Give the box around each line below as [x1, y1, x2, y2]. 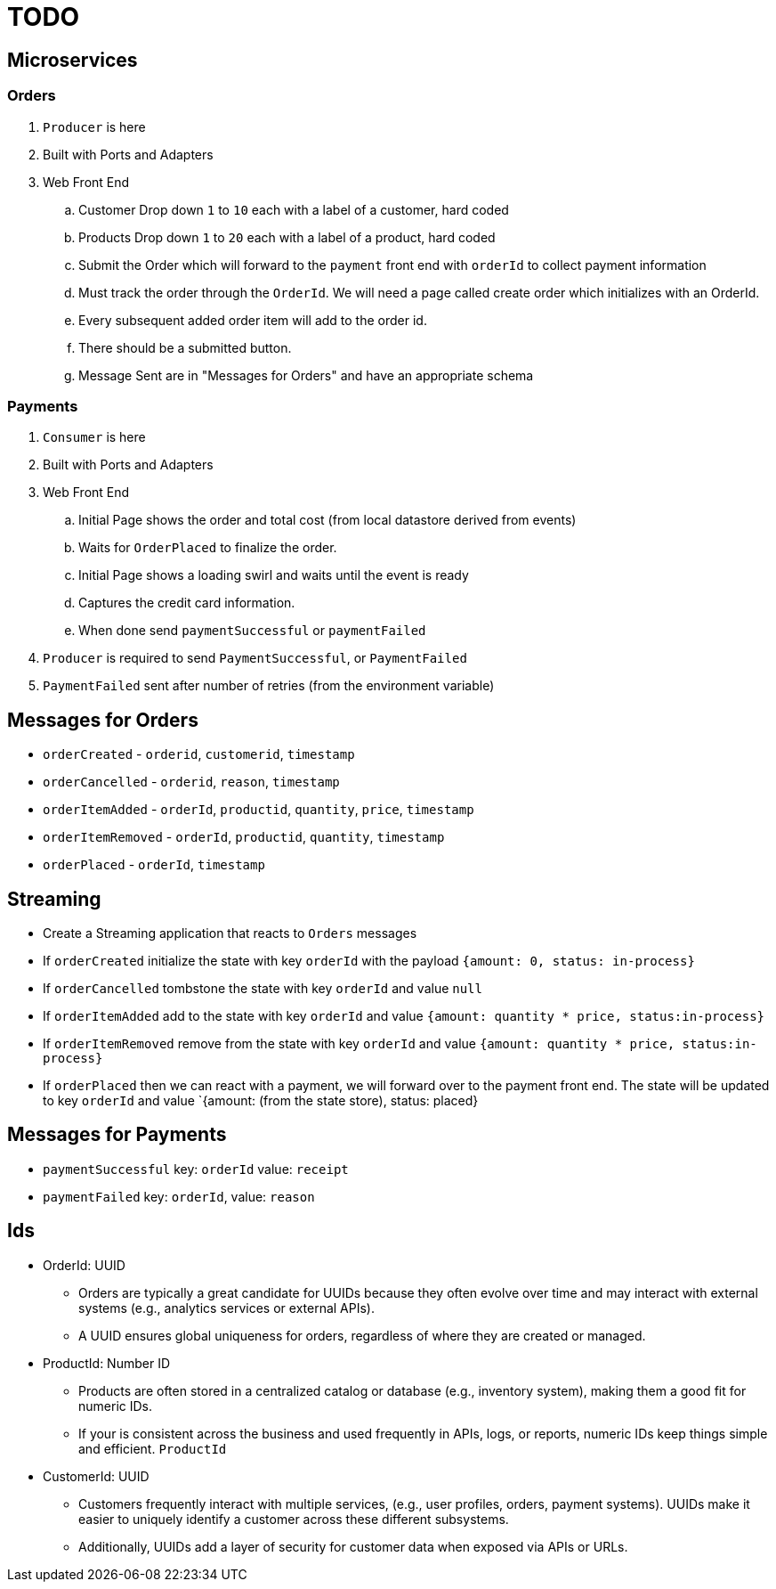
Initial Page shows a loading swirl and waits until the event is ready [78, 567, 469, 583]
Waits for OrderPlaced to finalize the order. [78, 540, 337, 556]
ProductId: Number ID [43, 1355, 171, 1371]
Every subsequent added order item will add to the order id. [78, 312, 427, 328]
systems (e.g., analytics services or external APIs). [78, 1300, 375, 1316]
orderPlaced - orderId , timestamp [43, 857, 265, 873]
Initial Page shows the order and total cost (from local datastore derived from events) [78, 512, 577, 528]
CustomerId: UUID [43, 1468, 150, 1484]
